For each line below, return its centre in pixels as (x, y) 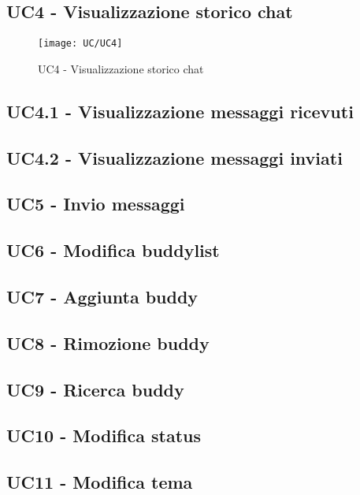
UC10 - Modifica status (104, 435)
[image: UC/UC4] (80, 44)
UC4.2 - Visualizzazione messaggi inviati (174, 157)
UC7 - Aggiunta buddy (102, 296)
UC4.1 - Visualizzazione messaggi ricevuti (180, 111)
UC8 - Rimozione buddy (108, 342)
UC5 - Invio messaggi (96, 204)
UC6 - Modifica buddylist (113, 250)
